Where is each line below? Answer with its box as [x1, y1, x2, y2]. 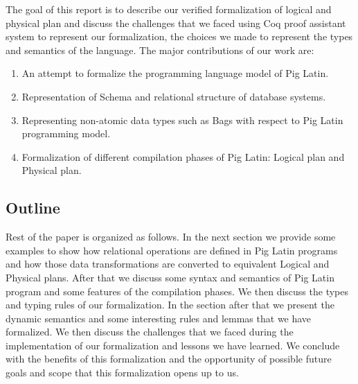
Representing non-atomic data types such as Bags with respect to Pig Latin [21, 112, 343, 127]
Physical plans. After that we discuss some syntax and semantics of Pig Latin [6, 270, 334, 284]
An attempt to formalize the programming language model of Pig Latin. [21, 66, 329, 80]
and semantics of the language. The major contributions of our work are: [6, 42, 314, 57]
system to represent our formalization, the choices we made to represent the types [6, 29, 353, 44]
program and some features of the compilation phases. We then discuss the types [6, 283, 348, 298]
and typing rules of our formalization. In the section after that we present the [6, 297, 334, 312]
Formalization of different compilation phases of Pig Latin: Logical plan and [21, 149, 345, 164]
